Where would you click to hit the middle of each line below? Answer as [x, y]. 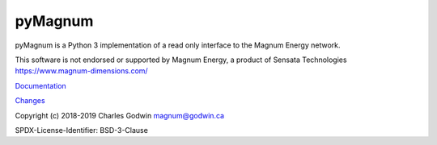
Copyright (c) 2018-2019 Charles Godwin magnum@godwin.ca [120, 115]
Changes [30, 101]
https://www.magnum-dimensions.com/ [82, 71]
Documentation [40, 85]
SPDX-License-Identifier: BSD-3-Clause [82, 130]
